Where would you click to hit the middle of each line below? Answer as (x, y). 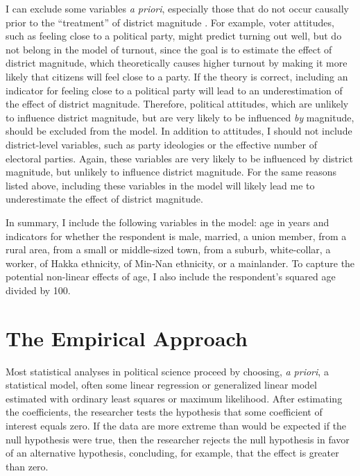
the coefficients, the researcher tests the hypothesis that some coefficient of (164, 412)
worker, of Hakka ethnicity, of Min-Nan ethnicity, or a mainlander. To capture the (180, 263)
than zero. (27, 466)
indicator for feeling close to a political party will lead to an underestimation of (174, 90)
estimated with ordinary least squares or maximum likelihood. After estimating (174, 398)
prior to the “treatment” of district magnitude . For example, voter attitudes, (170, 22)
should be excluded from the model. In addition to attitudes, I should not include (179, 131)
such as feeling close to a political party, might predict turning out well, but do (174, 36)
